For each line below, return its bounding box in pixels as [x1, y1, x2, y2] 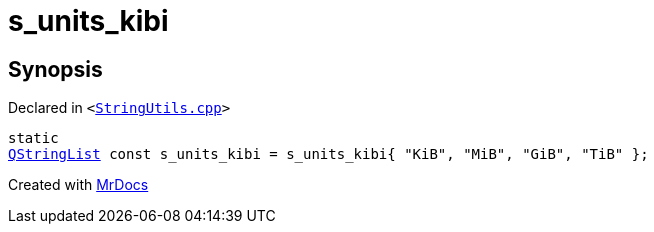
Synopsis [8, 56, 103, 82]
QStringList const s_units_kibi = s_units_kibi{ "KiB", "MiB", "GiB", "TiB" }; [8, 146, 649, 163]
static [8, 130, 59, 147]
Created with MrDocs [8, 176, 149, 194]
